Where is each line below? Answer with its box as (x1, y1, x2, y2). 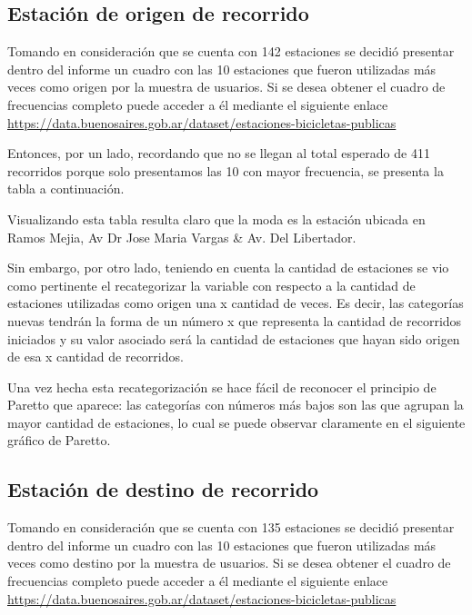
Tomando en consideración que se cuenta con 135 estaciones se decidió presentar (7, 518, 455, 537)
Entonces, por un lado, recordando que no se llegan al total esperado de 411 (7, 144, 430, 163)
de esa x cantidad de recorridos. (7, 347, 184, 366)
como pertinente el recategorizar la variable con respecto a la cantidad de (7, 275, 416, 294)
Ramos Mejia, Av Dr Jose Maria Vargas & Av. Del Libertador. (7, 227, 357, 246)
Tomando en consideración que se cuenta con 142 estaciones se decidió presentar (7, 42, 455, 61)
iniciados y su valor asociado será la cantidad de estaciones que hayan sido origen (7, 329, 460, 348)
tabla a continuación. (7, 179, 125, 198)
